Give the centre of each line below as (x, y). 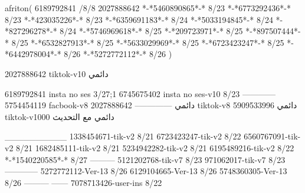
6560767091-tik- (272, 136)
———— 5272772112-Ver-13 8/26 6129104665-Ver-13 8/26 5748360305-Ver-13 (146, 171)
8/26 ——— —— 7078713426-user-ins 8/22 (83, 182)
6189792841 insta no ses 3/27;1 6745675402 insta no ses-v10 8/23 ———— (140, 93)
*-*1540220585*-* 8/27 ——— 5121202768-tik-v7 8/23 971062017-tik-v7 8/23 (145, 159)
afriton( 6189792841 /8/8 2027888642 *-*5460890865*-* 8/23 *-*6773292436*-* (148, 8)
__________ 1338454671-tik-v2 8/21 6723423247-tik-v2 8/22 (123, 136)
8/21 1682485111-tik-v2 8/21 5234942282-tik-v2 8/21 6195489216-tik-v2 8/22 (155, 147)
